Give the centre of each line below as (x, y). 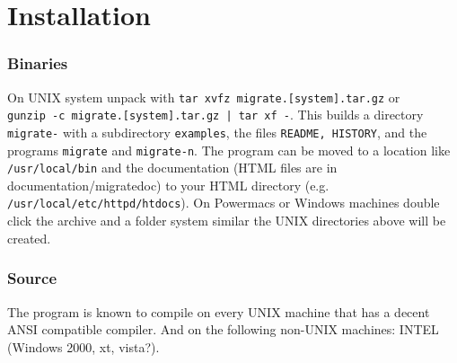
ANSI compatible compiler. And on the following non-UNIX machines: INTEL (223, 329)
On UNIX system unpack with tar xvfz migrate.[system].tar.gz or (204, 97)
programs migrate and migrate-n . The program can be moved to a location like (229, 150)
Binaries (38, 63)
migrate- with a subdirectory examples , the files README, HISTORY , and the (217, 132)
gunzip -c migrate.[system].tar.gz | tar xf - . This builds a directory (215, 115)
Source (32, 278)
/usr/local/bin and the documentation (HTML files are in (172, 168)
